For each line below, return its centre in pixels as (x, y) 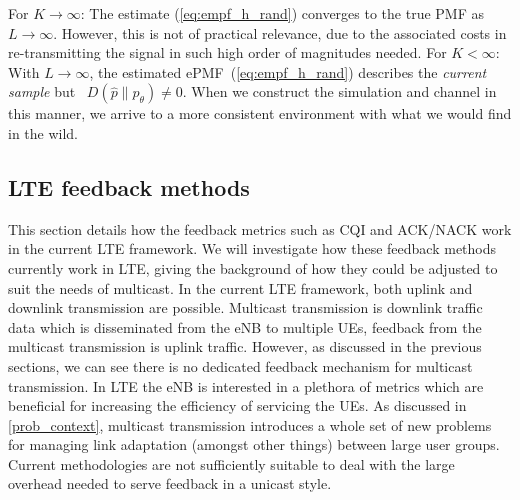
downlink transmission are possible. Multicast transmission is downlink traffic (245, 307)
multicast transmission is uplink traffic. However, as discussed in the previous (245, 346)
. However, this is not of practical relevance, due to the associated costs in (280, 32)
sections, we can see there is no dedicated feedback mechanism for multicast (240, 365)
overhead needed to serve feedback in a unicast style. (170, 483)
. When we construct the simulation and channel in (339, 91)
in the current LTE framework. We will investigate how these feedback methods (252, 248)
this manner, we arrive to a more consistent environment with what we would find (260, 113)
